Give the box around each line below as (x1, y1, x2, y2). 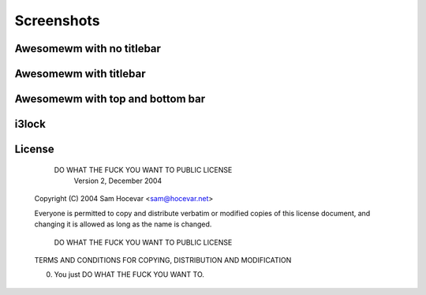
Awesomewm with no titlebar (14, 42, 162, 55)
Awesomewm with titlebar (14, 67, 146, 80)
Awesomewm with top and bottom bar (14, 92, 205, 106)
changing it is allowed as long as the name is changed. (34, 219, 212, 229)
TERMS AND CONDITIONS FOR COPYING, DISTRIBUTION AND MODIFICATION (34, 255, 292, 264)
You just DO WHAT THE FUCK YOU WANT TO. (54, 270, 205, 279)
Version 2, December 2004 (73, 176, 163, 185)
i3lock (14, 118, 47, 131)
